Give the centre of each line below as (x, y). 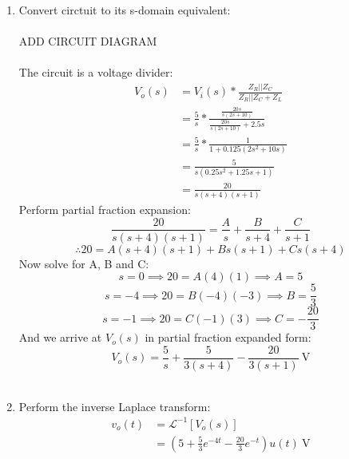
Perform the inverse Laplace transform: (115, 406)
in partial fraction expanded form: (228, 337)
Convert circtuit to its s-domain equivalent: (125, 10)
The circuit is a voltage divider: (96, 72)
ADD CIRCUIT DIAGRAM (88, 41)
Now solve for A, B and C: (84, 263)
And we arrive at (60, 337)
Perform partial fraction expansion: (105, 209)
